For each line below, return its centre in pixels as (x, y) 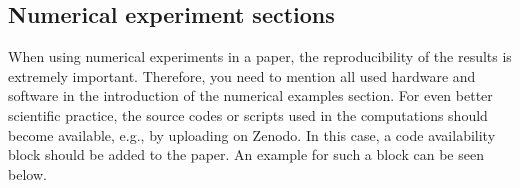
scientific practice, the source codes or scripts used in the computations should (248, 114)
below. (27, 173)
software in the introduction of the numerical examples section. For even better (250, 95)
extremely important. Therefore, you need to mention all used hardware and (242, 75)
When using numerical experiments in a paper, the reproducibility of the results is (260, 56)
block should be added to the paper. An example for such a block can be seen (246, 154)
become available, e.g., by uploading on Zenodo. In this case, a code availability (252, 134)
